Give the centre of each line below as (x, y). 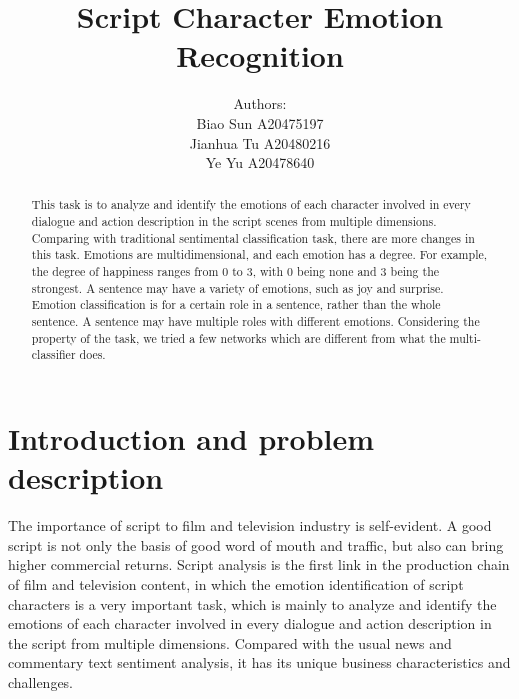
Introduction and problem (191, 438)
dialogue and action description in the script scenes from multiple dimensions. (234, 221)
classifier (53, 354)
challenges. (41, 681)
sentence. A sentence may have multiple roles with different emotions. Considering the (255, 321)
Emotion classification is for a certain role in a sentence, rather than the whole (236, 304)
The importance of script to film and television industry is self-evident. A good (250, 525)
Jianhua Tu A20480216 (260, 142)
